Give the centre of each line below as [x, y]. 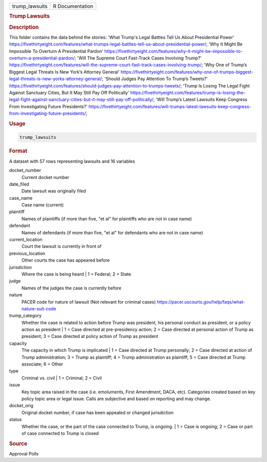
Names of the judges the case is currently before [71, 288]
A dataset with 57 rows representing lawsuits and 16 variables [72, 161]
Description [24, 27]
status [16, 419]
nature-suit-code [39, 309]
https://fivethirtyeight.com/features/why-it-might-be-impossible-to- [173, 51]
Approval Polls [24, 454]
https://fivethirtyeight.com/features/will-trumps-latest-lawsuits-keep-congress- [170, 106]
